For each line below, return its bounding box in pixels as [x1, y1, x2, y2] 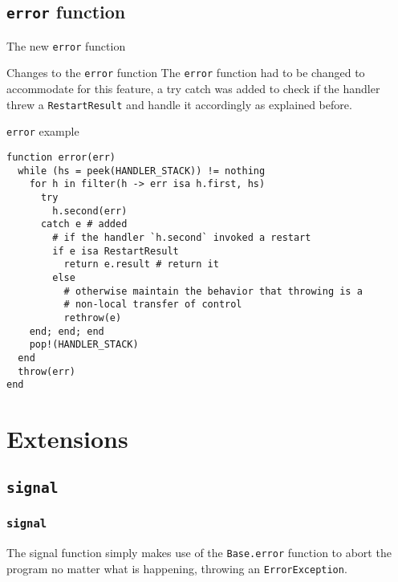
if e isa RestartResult [52, 245, 179, 257]
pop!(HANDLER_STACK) [29, 339, 139, 351]
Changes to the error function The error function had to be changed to [6, 64, 365, 81]
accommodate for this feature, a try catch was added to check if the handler [6, 80, 380, 97]
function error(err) [6, 152, 116, 163]
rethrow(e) [63, 311, 122, 324]
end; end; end [29, 325, 104, 337]
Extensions [6, 422, 128, 454]
